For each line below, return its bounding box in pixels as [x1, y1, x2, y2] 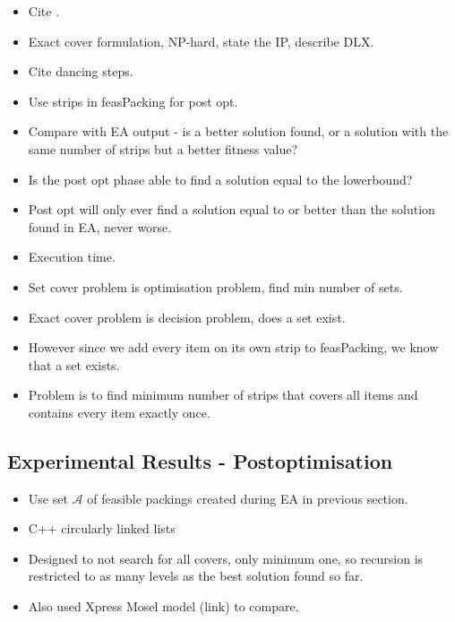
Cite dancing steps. [28, 62, 133, 81]
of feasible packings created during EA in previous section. [87, 488, 408, 507]
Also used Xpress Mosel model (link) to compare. [28, 597, 299, 616]
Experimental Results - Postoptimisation [7, 446, 393, 474]
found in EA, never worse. [28, 217, 172, 236]
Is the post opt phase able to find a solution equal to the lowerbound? [28, 169, 413, 188]
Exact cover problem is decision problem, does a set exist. [28, 307, 346, 326]
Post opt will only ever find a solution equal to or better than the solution [28, 200, 435, 219]
